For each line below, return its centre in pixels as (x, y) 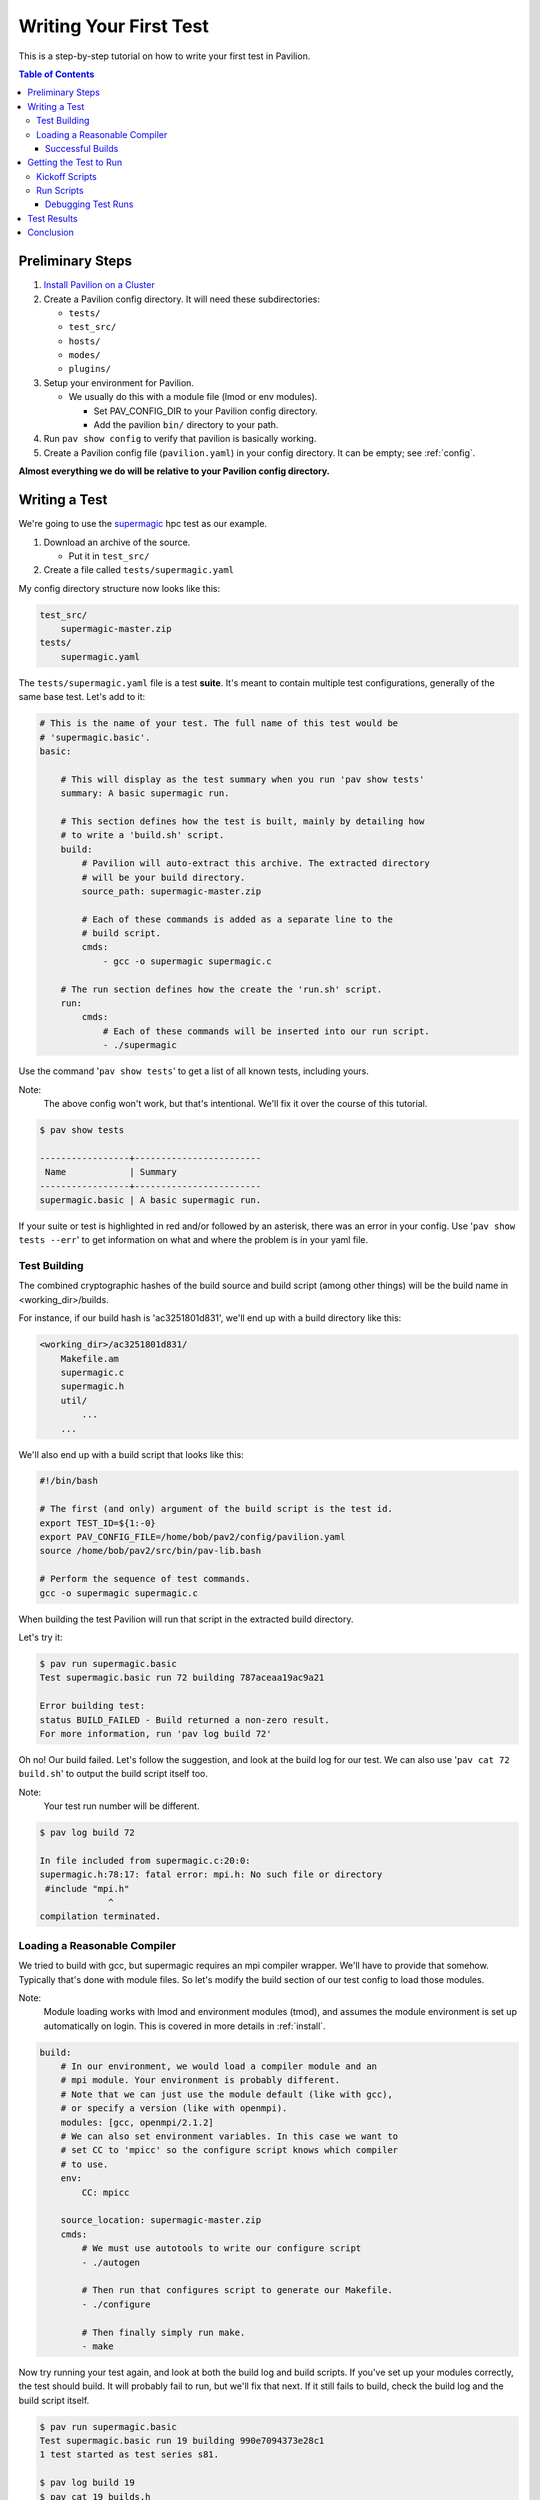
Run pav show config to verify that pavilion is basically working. (180, 439)
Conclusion (51, 232)
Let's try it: (41, 1637)
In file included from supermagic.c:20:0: (145, 1860)
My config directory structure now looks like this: (119, 588)
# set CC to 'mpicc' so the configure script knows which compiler (229, 2150)
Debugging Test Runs (89, 204)
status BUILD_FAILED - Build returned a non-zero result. (184, 1719)
